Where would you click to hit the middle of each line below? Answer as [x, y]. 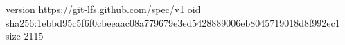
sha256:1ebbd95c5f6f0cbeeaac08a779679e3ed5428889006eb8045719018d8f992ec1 [173, 22]
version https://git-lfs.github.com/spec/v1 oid [103, 9]
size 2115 [25, 36]
